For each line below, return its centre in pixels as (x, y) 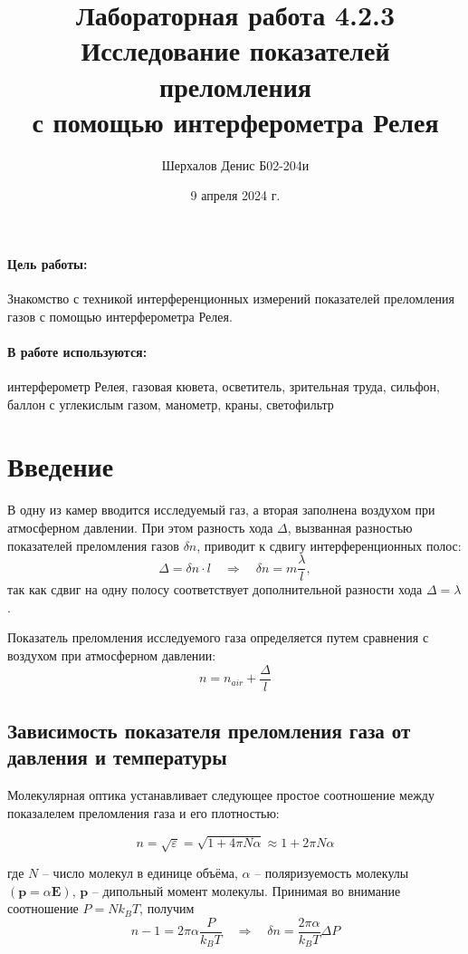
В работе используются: (77, 351)
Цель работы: (48, 263)
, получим (167, 908)
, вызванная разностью (350, 527)
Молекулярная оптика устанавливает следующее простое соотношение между (221, 795)
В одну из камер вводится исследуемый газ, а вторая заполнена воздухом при (221, 510)
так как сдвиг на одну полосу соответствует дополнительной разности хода (215, 589)
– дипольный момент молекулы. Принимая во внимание (246, 890)
